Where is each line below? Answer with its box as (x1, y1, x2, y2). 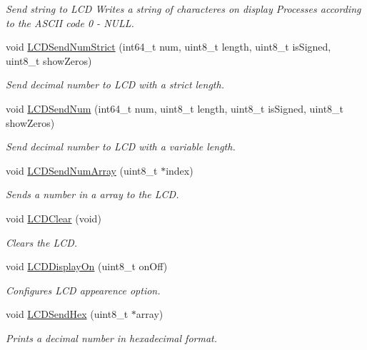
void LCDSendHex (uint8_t (6, 307, 129, 321)
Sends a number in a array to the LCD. (6, 187, 179, 202)
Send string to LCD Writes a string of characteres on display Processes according (6, 1, 361, 16)
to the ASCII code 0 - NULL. (6, 15, 134, 30)
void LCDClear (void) (6, 210, 101, 225)
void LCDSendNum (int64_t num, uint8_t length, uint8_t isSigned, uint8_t (6, 101, 344, 115)
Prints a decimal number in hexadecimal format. (6, 330, 218, 345)
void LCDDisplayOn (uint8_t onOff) (6, 259, 168, 274)
